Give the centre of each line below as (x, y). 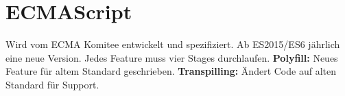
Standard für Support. (52, 84)
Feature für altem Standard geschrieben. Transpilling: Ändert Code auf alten (171, 71)
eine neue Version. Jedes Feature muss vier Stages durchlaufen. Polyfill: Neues (172, 57)
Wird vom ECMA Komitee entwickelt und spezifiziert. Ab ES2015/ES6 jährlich (173, 44)
